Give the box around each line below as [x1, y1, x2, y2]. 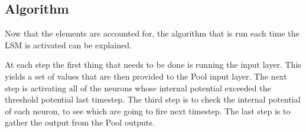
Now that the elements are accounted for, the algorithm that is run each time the [5, 27, 300, 39]
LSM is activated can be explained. [5, 38, 132, 51]
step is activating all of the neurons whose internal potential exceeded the [5, 81, 271, 94]
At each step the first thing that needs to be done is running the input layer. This [5, 58, 301, 71]
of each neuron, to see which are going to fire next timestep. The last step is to [5, 104, 291, 117]
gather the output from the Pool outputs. [5, 116, 155, 128]
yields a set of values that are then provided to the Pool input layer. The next [5, 70, 287, 82]
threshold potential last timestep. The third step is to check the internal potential [5, 93, 301, 105]
